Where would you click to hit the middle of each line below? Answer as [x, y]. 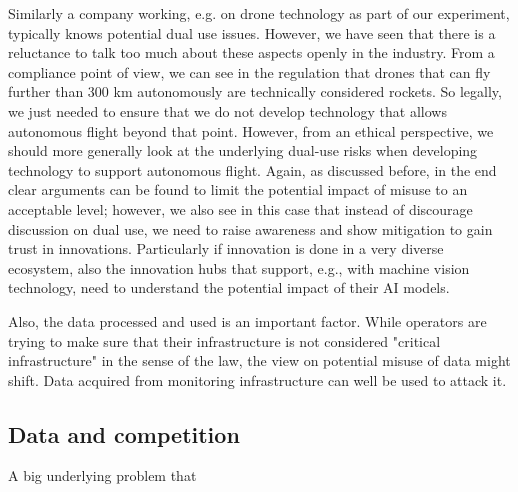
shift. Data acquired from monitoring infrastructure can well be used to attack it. [257, 379]
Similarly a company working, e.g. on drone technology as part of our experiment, [259, 13]
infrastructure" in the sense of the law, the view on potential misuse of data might [259, 360]
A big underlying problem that [102, 475]
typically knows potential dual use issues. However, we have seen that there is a [252, 32]
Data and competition [124, 433]
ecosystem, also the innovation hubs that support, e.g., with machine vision [239, 267]
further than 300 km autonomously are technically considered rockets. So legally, [255, 91]
